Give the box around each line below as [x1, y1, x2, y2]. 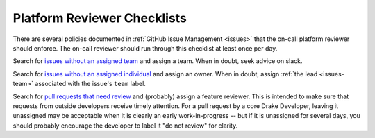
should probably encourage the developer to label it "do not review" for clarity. [12, 121, 238, 130]
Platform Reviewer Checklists [12, 10, 187, 26]
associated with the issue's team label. [35, 80, 146, 88]
